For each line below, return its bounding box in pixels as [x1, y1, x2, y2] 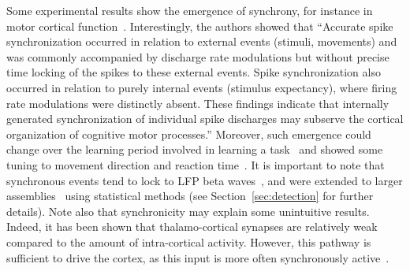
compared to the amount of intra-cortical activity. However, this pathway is [6, 233, 371, 250]
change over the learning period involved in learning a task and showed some [6, 141, 383, 158]
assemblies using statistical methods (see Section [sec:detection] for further [6, 187, 374, 204]
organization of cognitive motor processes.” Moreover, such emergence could [6, 125, 371, 142]
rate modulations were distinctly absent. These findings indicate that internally [6, 95, 389, 111]
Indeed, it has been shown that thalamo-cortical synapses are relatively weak [6, 218, 378, 235]
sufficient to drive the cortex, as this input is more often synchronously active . [6, 249, 389, 265]
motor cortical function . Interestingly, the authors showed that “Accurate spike [6, 17, 393, 34]
